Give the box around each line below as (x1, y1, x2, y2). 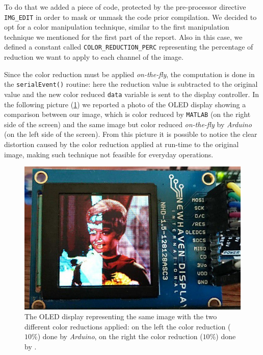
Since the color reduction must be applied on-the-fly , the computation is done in (4, 68, 255, 79)
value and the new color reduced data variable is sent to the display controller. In (4, 88, 259, 99)
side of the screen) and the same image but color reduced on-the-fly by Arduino (4, 119, 252, 129)
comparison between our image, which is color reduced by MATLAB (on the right (4, 109, 251, 120)
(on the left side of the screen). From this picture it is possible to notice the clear (4, 129, 257, 139)
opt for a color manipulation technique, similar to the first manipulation (4, 21, 229, 32)
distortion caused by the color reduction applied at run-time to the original (4, 139, 239, 150)
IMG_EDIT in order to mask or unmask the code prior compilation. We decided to (4, 11, 257, 22)
